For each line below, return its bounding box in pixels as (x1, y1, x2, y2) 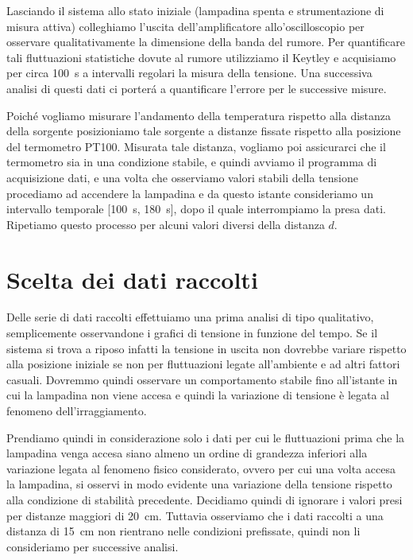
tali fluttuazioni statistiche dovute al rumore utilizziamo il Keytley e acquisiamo (6, 49, 396, 65)
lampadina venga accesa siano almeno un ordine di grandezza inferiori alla (6, 445, 368, 461)
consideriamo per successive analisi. (6, 538, 179, 554)
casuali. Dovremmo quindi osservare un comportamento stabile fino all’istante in (6, 371, 398, 387)
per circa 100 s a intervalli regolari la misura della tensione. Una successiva (6, 64, 372, 81)
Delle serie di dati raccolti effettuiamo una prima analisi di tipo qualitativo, (6, 309, 374, 325)
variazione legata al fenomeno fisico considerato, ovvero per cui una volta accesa (6, 460, 396, 476)
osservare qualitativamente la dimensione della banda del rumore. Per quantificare (6, 33, 405, 50)
